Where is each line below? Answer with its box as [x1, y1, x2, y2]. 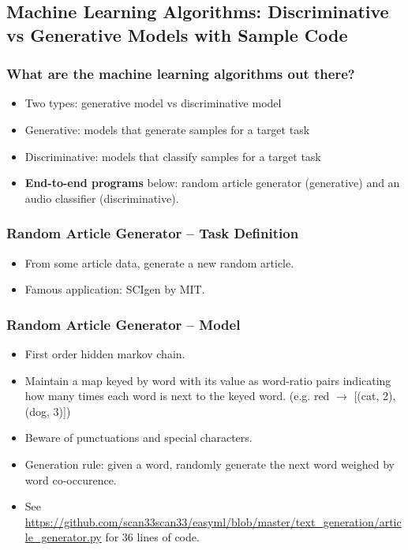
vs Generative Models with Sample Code [6, 22, 348, 47]
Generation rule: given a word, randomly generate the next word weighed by [24, 455, 395, 472]
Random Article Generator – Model [6, 314, 241, 334]
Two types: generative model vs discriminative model [24, 95, 282, 111]
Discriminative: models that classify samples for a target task [24, 148, 321, 164]
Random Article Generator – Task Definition [6, 223, 299, 243]
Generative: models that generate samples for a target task [24, 121, 310, 137]
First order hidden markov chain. [24, 345, 185, 361]
